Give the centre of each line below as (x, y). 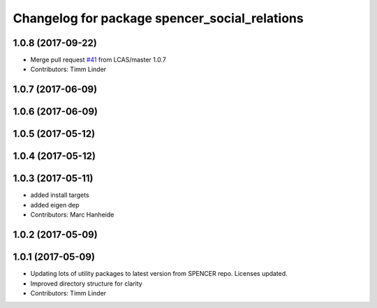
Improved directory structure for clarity (86, 284)
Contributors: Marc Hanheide (72, 215)
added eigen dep (55, 205)
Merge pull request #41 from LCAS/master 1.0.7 (98, 60)
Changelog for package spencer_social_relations (158, 18)
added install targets (60, 195)
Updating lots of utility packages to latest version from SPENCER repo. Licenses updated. (159, 274)
